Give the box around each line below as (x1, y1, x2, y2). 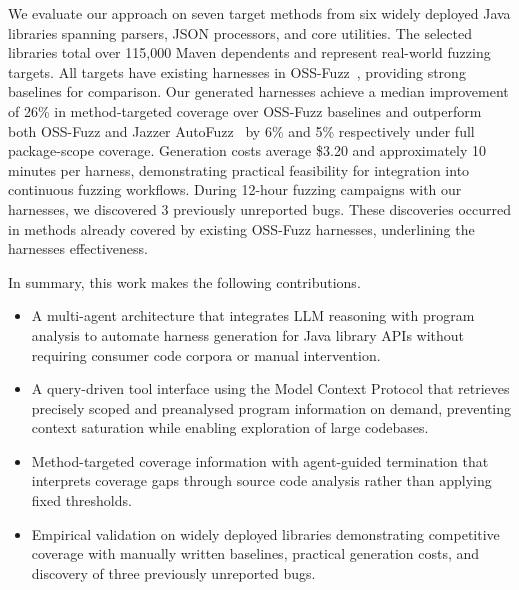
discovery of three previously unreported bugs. (31, 562, 316, 583)
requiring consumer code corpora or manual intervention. (31, 344, 381, 365)
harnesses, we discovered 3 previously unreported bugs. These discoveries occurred (8, 198, 512, 219)
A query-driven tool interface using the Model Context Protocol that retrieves (31, 378, 510, 399)
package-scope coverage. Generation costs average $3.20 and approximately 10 (8, 140, 486, 161)
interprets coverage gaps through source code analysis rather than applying (31, 470, 492, 491)
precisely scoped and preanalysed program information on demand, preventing (31, 397, 512, 418)
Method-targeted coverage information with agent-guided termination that (31, 450, 489, 471)
